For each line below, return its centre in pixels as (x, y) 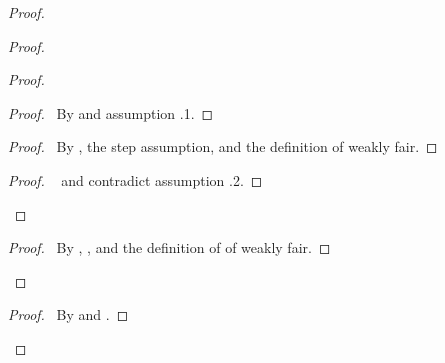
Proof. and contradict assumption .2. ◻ (135, 179)
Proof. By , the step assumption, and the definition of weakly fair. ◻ (223, 146)
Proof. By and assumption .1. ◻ (111, 112)
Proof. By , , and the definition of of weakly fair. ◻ (169, 247)
